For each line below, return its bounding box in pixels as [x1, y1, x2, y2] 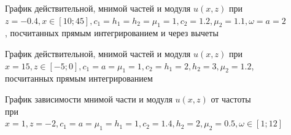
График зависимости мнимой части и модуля [5, 92, 173, 105]
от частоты [211, 92, 251, 105]
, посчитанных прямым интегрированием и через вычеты [5, 26, 219, 39]
